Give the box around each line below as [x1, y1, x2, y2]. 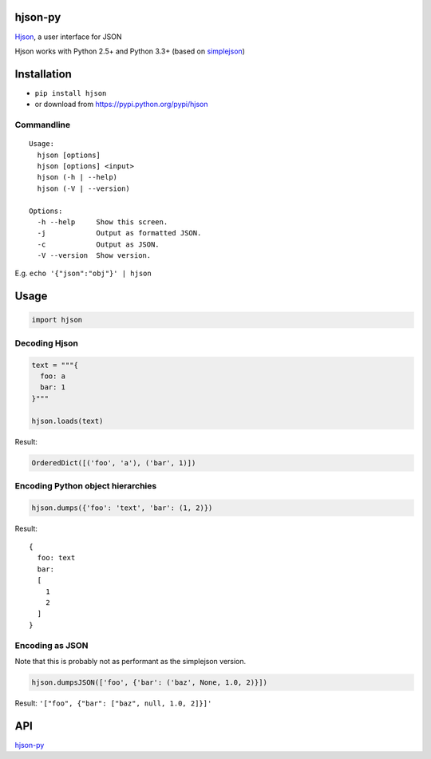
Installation [14, 67, 72, 81]
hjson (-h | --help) [37, 172, 118, 182]
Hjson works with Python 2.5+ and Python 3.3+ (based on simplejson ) [14, 46, 245, 56]
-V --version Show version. [37, 251, 152, 260]
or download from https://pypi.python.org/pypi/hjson [34, 100, 208, 109]
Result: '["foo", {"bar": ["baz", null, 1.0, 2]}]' [14, 698, 212, 708]
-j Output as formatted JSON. [37, 228, 202, 238]
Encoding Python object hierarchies [14, 480, 157, 491]
